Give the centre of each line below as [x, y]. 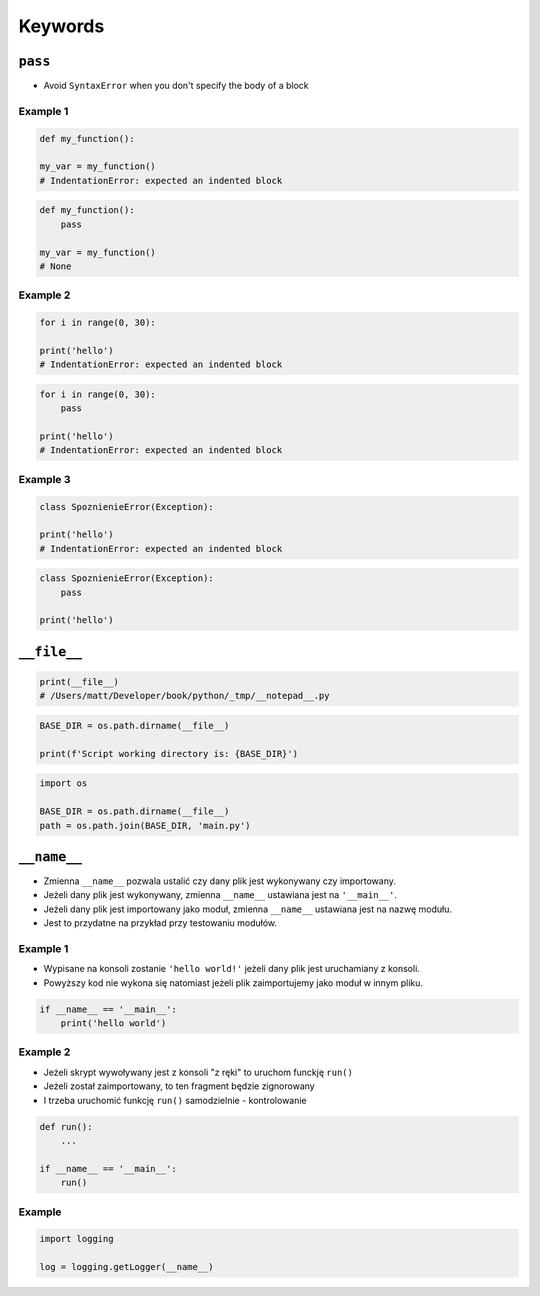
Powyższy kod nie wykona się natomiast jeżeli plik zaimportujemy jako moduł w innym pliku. [233, 982]
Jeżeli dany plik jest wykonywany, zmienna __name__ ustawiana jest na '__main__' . [220, 895]
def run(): [66, 1126]
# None [55, 266]
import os [63, 783]
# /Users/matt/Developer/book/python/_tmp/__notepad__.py [184, 696]
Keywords [61, 26]
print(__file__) [79, 682]
